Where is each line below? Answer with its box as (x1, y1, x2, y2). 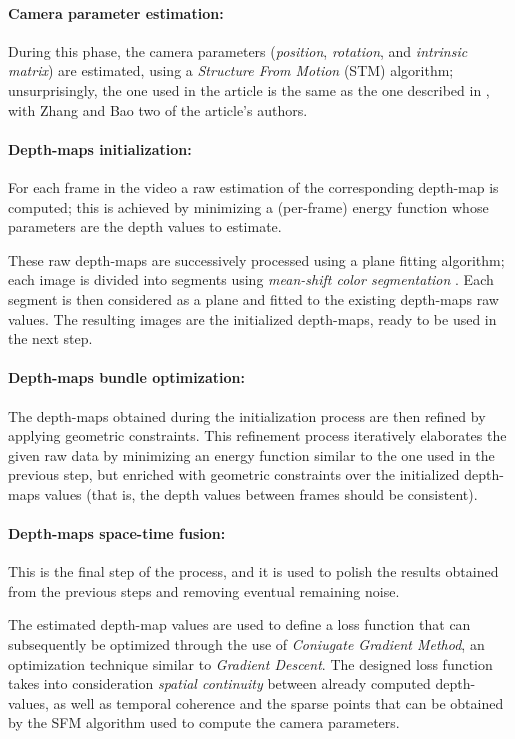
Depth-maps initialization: (8, 138, 192, 159)
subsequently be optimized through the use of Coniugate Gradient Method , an (8, 634, 485, 655)
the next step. (8, 328, 93, 349)
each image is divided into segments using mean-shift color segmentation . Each (8, 269, 494, 290)
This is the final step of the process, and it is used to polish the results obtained (8, 561, 499, 582)
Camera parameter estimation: (8, 2, 224, 23)
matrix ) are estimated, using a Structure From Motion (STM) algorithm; (8, 60, 454, 81)
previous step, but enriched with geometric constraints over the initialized (8, 464, 460, 485)
